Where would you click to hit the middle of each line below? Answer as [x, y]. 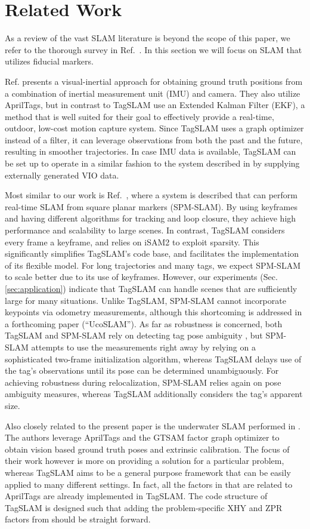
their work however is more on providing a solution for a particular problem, [145, 461]
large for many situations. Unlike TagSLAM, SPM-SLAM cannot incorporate [145, 300]
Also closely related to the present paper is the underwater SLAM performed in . [153, 425]
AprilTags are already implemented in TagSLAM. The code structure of [136, 496]
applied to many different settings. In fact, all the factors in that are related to [149, 484]
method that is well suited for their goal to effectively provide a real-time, [139, 116]
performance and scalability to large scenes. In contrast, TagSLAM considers [145, 230]
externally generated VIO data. [62, 175]
